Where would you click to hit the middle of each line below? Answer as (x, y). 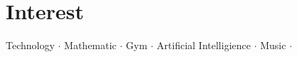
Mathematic (90, 45)
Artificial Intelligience (204, 45)
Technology (30, 45)
